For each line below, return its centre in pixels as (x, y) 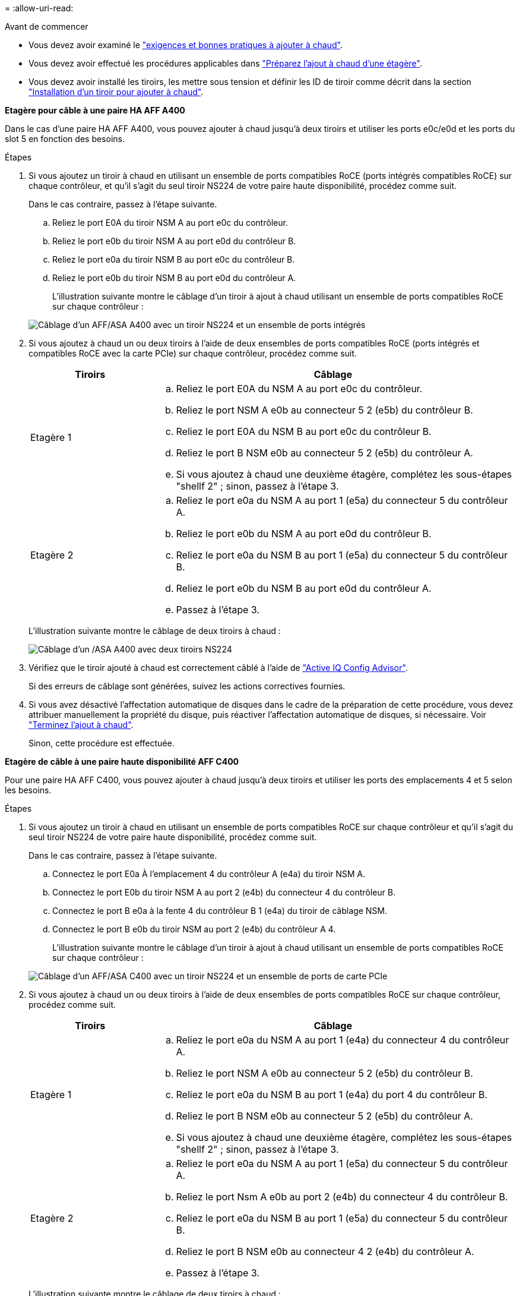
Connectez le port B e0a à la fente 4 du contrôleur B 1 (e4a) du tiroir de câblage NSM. (220, 911)
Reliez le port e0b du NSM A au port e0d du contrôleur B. (304, 534)
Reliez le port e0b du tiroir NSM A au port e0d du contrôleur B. (174, 241)
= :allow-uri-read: (39, 8)
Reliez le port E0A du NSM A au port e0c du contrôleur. (299, 389)
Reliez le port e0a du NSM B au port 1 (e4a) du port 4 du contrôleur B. (332, 1095)
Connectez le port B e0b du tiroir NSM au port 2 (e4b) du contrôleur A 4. (194, 929)
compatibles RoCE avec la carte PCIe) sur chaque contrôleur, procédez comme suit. (193, 353)
